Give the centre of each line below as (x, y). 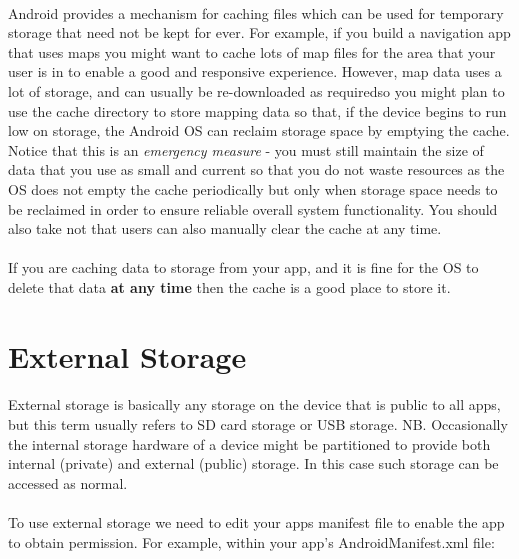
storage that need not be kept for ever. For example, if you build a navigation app (259, 32)
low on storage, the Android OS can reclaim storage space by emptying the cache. (259, 130)
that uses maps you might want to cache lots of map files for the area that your (252, 51)
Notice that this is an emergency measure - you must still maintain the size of (246, 149)
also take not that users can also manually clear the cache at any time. (225, 228)
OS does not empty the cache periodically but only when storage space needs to (253, 188)
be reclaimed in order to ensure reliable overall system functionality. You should (253, 208)
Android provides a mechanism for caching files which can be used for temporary (256, 12)
